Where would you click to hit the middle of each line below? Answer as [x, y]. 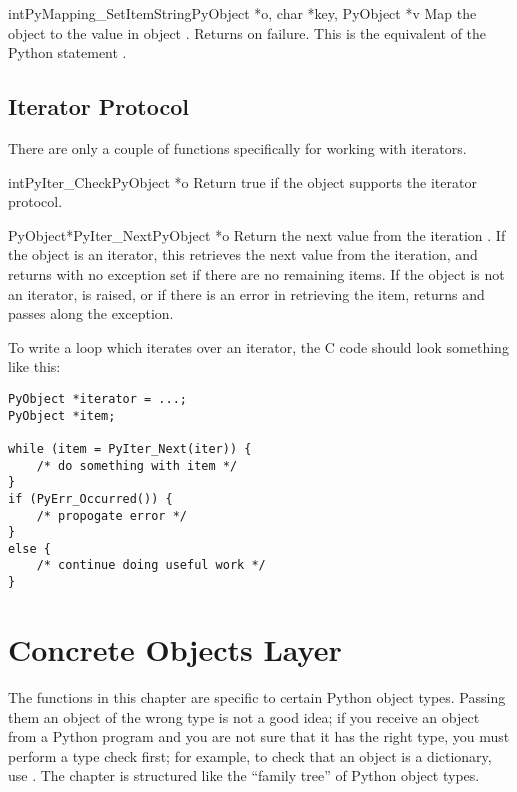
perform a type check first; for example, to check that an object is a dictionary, [250, 755]
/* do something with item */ [137, 465]
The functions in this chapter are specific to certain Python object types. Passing [257, 696]
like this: [34, 366]
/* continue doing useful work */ [151, 565]
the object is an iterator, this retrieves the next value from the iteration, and [243, 254]
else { [29, 548]
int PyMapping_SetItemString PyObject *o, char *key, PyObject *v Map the [242, 13]
